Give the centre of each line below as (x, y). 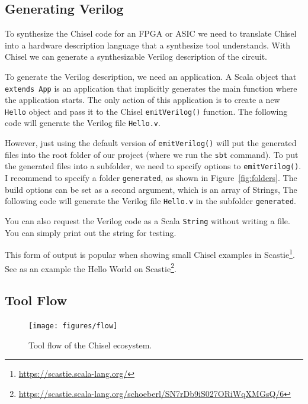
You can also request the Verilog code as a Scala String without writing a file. (147, 221)
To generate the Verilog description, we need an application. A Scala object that (151, 76)
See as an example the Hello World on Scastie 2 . (91, 267)
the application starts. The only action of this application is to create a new (142, 100)
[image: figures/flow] (73, 326)
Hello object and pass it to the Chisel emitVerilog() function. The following (146, 111)
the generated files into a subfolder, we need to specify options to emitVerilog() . (153, 166)
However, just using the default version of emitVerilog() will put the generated (151, 143)
